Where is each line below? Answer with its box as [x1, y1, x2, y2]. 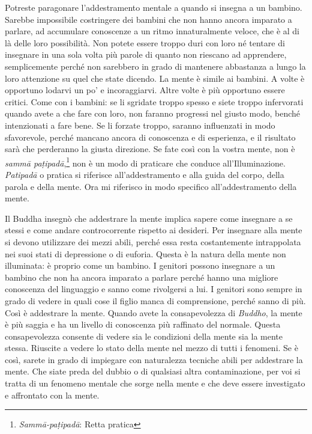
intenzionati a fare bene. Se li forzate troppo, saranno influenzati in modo [5, 118, 275, 131]
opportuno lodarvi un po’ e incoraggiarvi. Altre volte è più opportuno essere [5, 84, 285, 96]
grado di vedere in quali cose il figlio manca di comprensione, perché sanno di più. [5, 294, 306, 307]
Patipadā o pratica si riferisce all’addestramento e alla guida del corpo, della [5, 168, 284, 180]
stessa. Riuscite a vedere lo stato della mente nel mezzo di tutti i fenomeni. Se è [5, 341, 298, 354]
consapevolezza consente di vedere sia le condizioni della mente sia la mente [5, 329, 283, 342]
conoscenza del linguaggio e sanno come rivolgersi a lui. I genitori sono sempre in [5, 283, 302, 295]
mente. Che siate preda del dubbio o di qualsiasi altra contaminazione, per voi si [5, 365, 301, 377]
